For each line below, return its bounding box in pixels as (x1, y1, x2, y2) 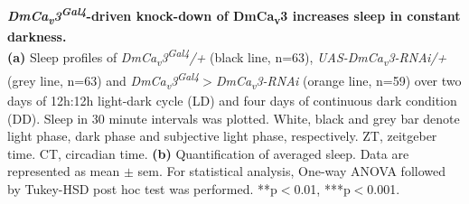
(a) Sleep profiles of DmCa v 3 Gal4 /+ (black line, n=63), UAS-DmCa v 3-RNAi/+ (7, 45, 447, 69)
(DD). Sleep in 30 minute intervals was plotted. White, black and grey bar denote (7, 108, 460, 127)
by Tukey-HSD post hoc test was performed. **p (7, 179, 277, 198)
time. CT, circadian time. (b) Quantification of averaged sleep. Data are (7, 144, 409, 162)
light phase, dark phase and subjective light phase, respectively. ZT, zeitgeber (7, 126, 437, 145)
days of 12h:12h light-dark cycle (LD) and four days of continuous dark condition (7, 90, 457, 109)
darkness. (7, 26, 67, 45)
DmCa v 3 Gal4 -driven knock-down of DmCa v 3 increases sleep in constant (7, 4, 461, 28)
